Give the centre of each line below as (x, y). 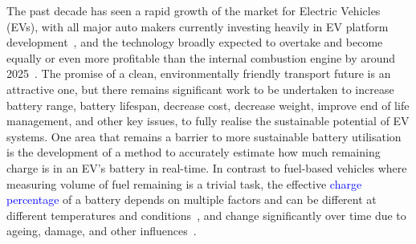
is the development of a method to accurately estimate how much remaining (194, 152)
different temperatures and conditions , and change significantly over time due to (206, 215)
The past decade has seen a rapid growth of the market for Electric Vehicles (194, 10)
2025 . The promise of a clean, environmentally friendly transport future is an (199, 73)
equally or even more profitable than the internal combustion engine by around (201, 57)
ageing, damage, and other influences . (102, 231)
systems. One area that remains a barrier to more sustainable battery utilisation (204, 136)
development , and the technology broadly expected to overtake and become (195, 42)
